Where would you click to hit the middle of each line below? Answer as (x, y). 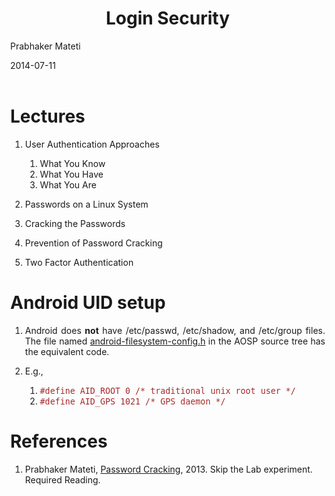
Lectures (48, 116)
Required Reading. (62, 479)
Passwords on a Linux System (86, 204)
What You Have (71, 174)
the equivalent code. (67, 351)
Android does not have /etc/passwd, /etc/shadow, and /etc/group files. (175, 330)
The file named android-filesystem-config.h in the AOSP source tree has (175, 341)
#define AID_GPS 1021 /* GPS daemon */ (132, 401)
